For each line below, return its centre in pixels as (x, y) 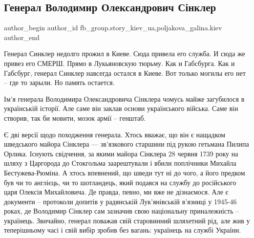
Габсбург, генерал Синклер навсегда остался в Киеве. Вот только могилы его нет (125, 73)
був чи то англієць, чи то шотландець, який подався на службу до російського (120, 182)
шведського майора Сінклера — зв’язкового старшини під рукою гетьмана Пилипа (127, 144)
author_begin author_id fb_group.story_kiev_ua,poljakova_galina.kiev (113, 28)
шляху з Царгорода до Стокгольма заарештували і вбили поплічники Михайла (120, 163)
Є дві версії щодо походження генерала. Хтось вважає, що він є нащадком (115, 134)
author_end (22, 37)
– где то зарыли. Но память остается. (59, 82)
